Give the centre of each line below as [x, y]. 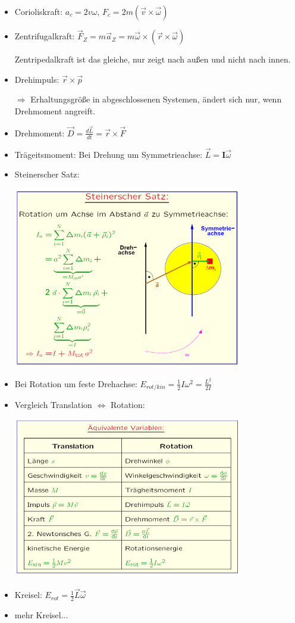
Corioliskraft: [39, 11]
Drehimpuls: [37, 79]
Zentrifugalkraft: [45, 36]
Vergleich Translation [53, 405]
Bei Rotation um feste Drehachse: [76, 383]
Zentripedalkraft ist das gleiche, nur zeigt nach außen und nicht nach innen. [153, 59]
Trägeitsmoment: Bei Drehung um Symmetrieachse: [109, 154]
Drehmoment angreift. [55, 111]
